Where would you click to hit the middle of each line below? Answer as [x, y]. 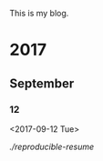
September [42, 83]
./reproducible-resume [52, 146]
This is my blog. [39, 13]
